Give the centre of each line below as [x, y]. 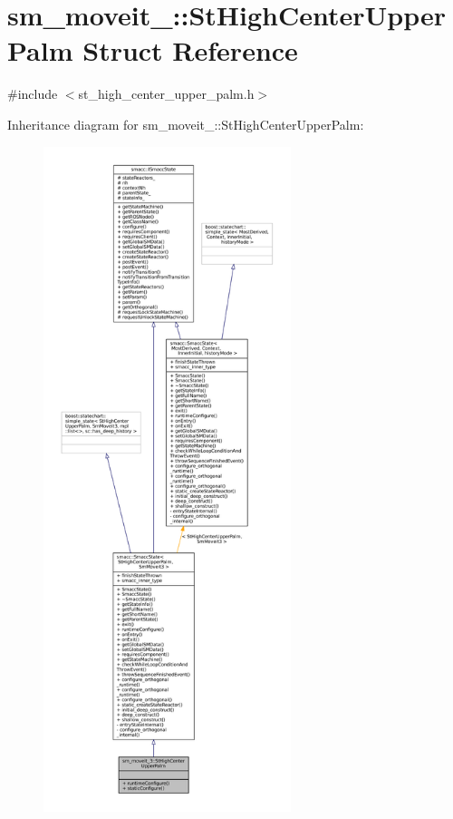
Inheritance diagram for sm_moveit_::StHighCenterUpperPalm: [186, 124]
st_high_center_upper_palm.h [166, 94]
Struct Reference [190, 50]
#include [33, 94]
